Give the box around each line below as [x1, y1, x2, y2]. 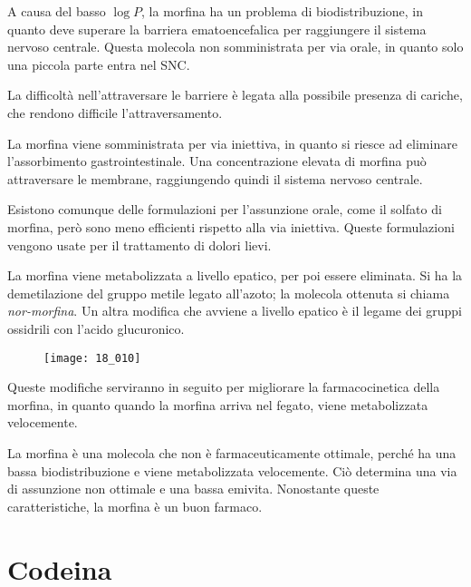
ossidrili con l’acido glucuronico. [7, 318, 185, 338]
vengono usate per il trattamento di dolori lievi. [7, 235, 272, 254]
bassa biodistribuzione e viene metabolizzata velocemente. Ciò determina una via [7, 461, 457, 480]
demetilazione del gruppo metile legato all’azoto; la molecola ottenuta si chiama [7, 283, 450, 302]
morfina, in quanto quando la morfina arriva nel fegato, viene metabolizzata [7, 395, 428, 414]
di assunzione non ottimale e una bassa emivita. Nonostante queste [7, 479, 380, 498]
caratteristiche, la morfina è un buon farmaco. [7, 496, 263, 515]
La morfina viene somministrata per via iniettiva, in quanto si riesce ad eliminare [7, 133, 457, 152]
